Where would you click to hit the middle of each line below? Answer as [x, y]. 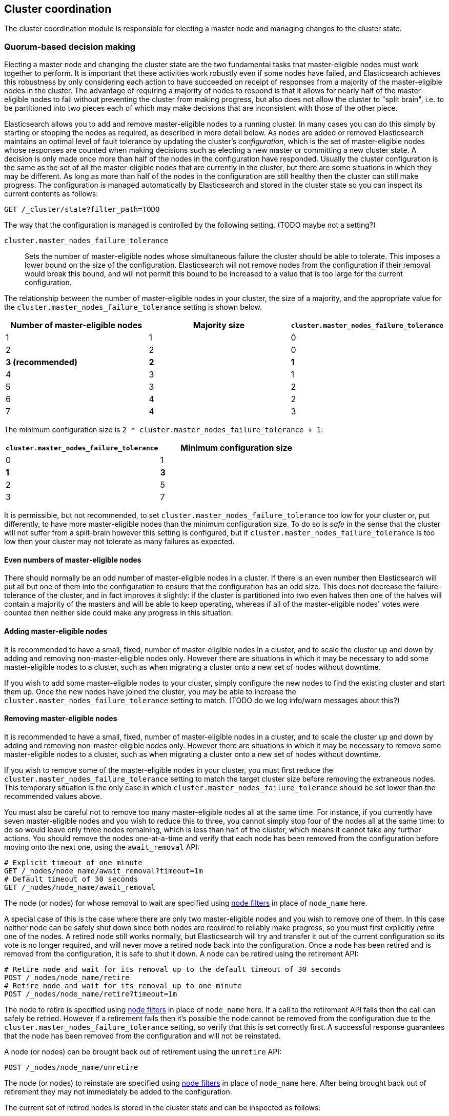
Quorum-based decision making [70, 46]
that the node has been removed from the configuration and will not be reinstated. [142, 1035]
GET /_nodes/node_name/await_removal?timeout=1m [104, 871]
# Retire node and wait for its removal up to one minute [123, 985]
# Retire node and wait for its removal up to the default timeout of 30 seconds [173, 969]
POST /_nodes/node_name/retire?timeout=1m [91, 994]
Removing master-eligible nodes [61, 719]
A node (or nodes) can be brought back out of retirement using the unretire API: [143, 1051]
